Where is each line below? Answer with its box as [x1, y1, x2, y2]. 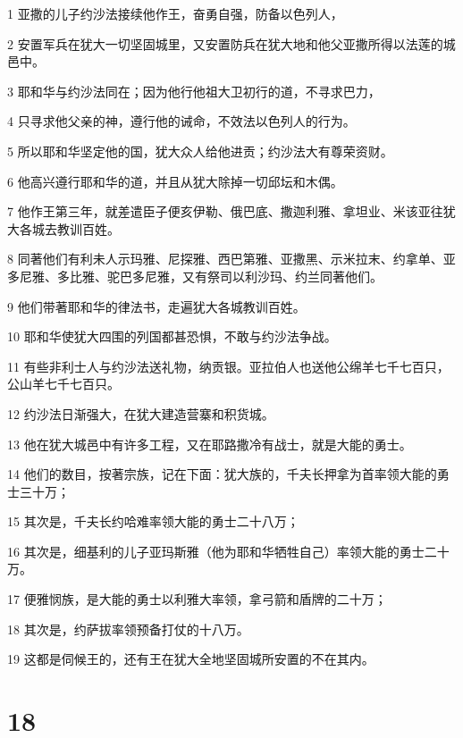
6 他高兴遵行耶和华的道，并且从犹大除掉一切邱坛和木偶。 [7, 172, 343, 190]
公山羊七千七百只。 [7, 374, 120, 393]
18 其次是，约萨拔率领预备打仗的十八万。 [7, 619, 249, 638]
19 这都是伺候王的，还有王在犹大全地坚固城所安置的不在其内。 [7, 650, 375, 668]
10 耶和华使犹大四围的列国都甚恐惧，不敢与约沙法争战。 [7, 327, 337, 346]
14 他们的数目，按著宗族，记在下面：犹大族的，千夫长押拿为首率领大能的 [7, 465, 437, 483]
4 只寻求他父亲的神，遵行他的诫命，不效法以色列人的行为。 [7, 112, 356, 130]
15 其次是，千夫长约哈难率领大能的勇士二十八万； [7, 512, 299, 531]
